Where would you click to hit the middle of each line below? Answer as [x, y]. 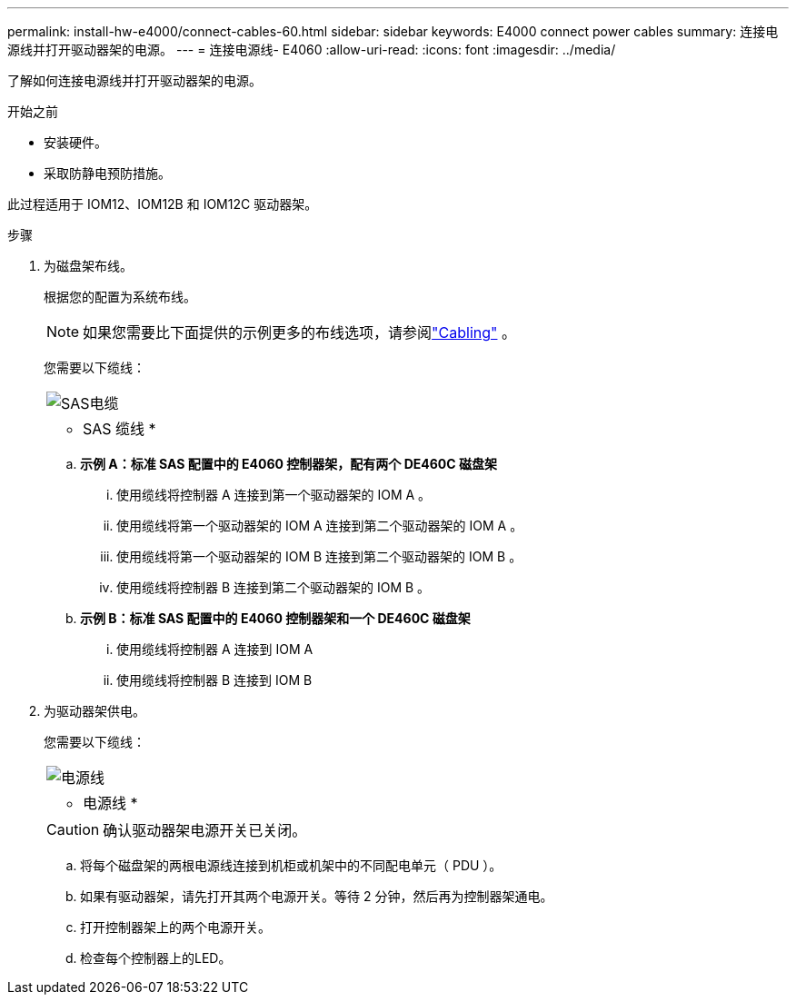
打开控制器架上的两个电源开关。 [175, 927]
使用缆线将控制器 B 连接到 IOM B [214, 680]
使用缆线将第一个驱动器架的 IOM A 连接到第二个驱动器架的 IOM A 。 [320, 526]
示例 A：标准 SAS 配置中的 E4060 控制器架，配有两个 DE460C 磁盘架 [289, 464]
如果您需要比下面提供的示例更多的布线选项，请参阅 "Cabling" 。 [299, 332]
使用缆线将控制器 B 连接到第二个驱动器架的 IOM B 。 [274, 587]
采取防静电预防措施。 [107, 173]
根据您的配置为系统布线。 [120, 297]
